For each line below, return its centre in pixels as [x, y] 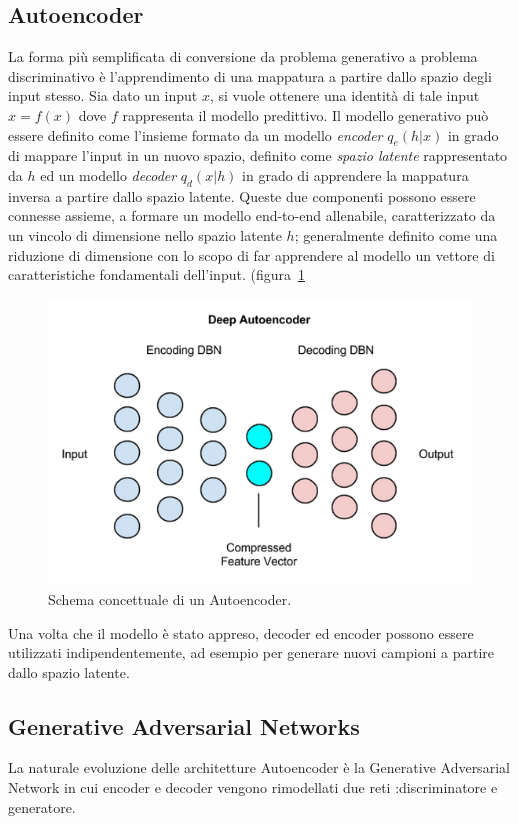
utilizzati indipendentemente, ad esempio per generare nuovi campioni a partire [251, 652]
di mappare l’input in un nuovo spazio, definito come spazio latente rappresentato [258, 155]
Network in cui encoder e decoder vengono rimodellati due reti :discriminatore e [253, 787]
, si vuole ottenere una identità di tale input [344, 95]
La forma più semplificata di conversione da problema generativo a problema [243, 56]
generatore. [42, 806]
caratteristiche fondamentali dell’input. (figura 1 [156, 274]
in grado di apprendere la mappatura [355, 174]
